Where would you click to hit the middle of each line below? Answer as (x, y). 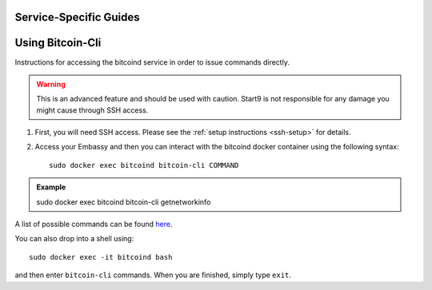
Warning (51, 84)
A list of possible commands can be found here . (94, 224)
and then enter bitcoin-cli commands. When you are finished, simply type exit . (153, 275)
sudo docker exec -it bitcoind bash (101, 257)
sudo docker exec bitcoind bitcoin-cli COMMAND (144, 165)
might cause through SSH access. (92, 110)
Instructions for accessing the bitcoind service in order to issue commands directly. (152, 62)
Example (51, 187)
